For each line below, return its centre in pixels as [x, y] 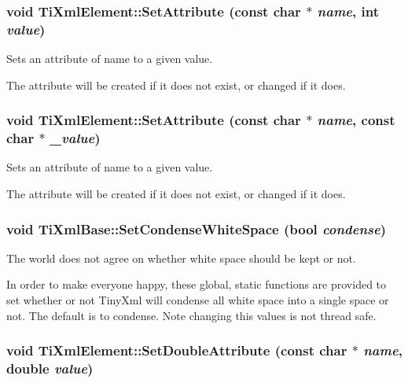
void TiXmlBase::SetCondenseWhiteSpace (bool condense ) [197, 228]
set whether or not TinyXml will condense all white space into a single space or [198, 300]
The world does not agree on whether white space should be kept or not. [181, 258]
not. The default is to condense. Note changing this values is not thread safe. [191, 315]
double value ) [50, 368]
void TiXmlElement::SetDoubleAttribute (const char [177, 350]
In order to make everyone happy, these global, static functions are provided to [197, 284]
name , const [356, 120]
